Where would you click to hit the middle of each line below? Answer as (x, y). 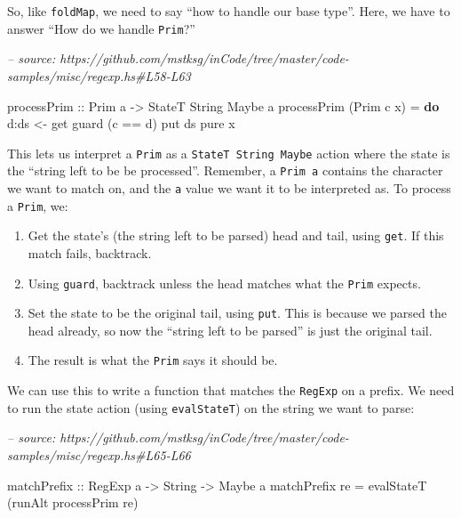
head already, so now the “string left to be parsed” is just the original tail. (230, 330)
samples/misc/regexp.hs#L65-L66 (99, 455)
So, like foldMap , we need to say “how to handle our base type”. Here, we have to (229, 11)
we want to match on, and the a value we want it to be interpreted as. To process (229, 188)
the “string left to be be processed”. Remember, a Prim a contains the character (225, 170)
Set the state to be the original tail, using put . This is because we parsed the (237, 313)
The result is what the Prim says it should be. (153, 360)
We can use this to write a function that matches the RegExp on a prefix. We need (231, 390)
